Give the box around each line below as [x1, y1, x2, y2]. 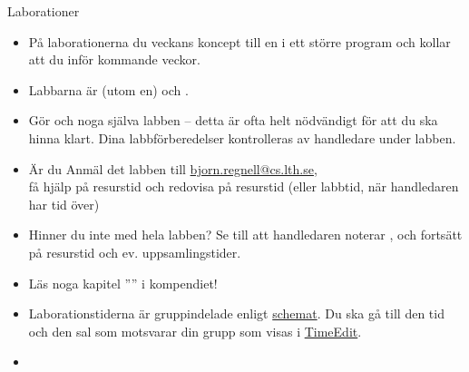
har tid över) [28, 194, 100, 213]
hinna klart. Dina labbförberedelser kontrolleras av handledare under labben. [28, 128, 456, 147]
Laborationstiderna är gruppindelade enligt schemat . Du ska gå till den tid [28, 304, 445, 323]
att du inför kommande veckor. [28, 50, 200, 69]
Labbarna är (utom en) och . [28, 80, 189, 99]
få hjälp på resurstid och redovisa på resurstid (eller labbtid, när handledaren [28, 177, 459, 196]
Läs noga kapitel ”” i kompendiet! [28, 273, 218, 292]
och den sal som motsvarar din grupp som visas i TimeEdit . [28, 321, 362, 340]
